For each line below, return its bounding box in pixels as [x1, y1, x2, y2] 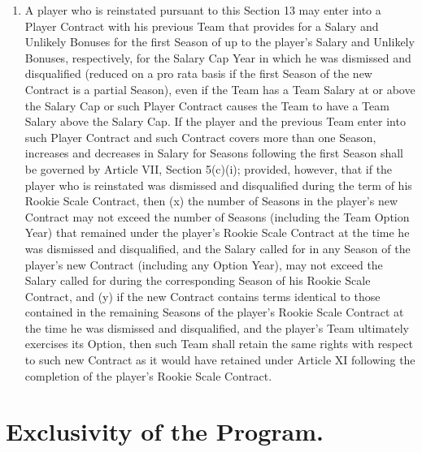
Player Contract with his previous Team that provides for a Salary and [24, 17, 379, 34]
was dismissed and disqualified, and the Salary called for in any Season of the [24, 239, 411, 256]
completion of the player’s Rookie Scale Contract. [24, 367, 272, 384]
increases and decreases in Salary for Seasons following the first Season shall [24, 144, 404, 161]
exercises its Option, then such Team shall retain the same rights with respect [24, 335, 413, 352]
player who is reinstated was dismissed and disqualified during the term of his [24, 176, 412, 193]
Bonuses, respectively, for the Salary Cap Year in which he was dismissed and [24, 49, 411, 66]
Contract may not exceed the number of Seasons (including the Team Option [24, 208, 410, 225]
